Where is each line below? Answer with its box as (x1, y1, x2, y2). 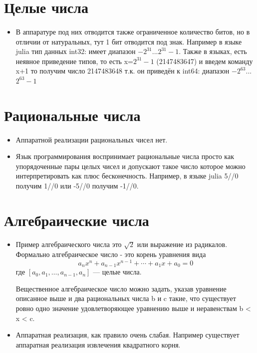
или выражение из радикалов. (137, 239, 228, 249)
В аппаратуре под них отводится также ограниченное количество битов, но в (15, 26, 250, 36)
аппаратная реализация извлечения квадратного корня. (15, 339, 181, 349)
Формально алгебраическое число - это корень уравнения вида (15, 249, 206, 259)
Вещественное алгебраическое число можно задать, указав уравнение (15, 283, 227, 293)
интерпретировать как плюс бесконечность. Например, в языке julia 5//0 (15, 170, 239, 181)
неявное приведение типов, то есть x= (15, 55, 133, 66)
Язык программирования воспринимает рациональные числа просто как (15, 151, 234, 161)
